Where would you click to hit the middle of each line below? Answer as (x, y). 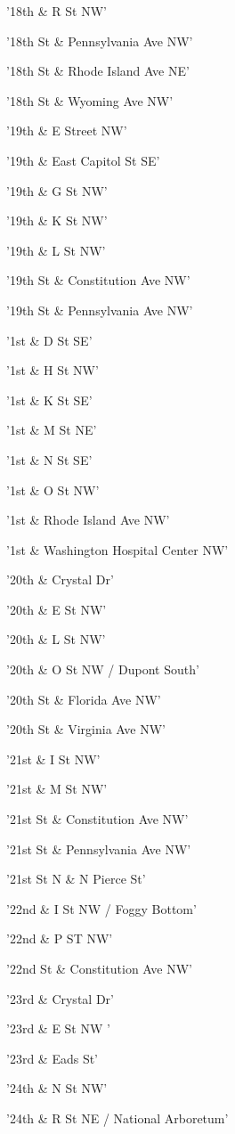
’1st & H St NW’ (53, 370)
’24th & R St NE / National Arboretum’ (117, 1118)
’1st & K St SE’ (49, 400)
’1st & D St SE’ (49, 340)
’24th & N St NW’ (57, 1088)
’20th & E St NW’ (57, 609)
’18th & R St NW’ (57, 11)
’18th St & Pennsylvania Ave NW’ (100, 41)
